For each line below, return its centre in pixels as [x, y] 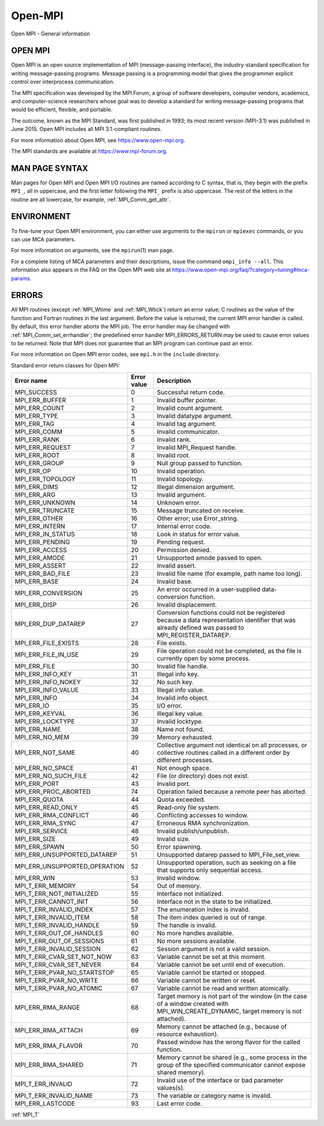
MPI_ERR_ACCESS [41, 550]
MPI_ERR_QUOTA [39, 800]
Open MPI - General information [50, 34]
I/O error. [170, 706]
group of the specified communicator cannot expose [231, 1065]
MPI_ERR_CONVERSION [49, 593]
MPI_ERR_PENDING [42, 542]
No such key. [175, 682]
